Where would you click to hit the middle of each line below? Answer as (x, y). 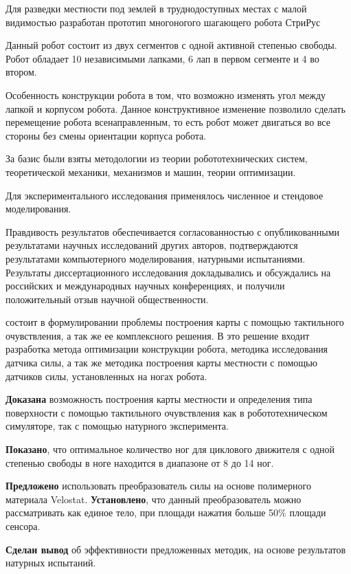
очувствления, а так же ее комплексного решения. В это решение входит (158, 335)
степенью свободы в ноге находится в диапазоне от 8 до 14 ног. (140, 462)
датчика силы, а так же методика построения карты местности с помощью (161, 363)
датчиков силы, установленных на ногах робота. (106, 376)
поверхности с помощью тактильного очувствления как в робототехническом (167, 412)
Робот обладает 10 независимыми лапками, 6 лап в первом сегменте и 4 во (162, 58)
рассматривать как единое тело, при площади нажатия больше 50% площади (166, 512)
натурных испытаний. (51, 563)
